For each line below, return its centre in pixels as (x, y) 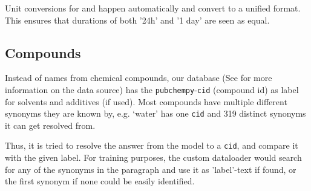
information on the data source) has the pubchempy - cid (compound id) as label (152, 89)
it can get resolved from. (50, 125)
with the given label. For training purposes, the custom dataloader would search (153, 157)
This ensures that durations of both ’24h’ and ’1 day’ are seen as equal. (137, 20)
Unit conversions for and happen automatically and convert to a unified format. (153, 8)
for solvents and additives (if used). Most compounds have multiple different (146, 101)
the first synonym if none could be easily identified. (100, 181)
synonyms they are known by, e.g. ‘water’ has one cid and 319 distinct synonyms (155, 113)
